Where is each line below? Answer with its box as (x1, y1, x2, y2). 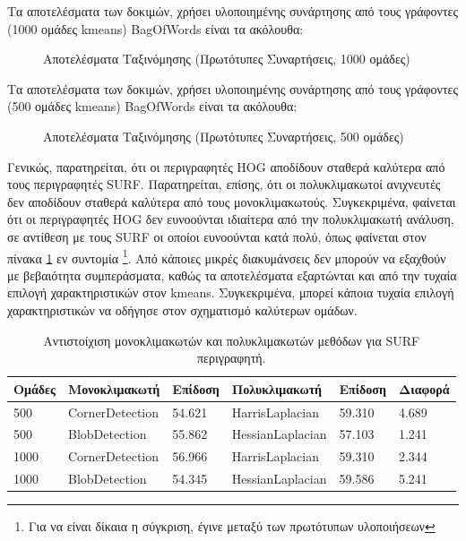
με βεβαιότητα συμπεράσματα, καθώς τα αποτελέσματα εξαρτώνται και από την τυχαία (7, 265, 457, 284)
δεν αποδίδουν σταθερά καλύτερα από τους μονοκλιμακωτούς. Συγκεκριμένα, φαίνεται (7, 192, 456, 210)
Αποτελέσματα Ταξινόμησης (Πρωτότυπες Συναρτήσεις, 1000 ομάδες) (43, 49, 410, 68)
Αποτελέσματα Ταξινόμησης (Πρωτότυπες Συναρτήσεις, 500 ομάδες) (43, 126, 404, 145)
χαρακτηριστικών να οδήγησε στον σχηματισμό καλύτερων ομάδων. (7, 300, 358, 319)
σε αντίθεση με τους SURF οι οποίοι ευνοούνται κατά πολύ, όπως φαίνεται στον (7, 227, 427, 245)
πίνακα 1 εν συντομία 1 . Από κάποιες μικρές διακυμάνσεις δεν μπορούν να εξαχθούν (7, 245, 446, 267)
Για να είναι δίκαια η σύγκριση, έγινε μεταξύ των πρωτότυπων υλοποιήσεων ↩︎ (28, 517, 436, 536)
